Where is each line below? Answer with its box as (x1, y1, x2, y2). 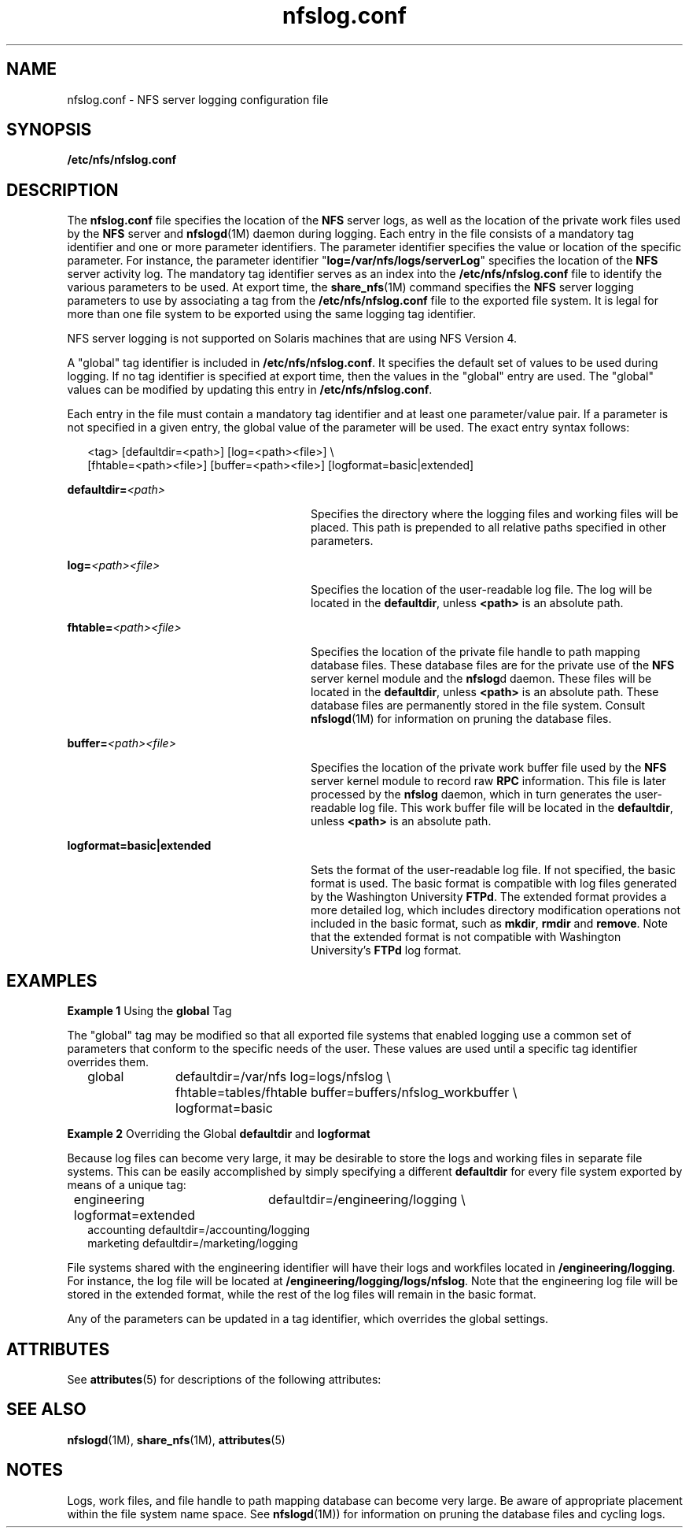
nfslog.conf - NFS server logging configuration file (67, 92, 329, 106)
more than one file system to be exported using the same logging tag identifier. (67, 307, 477, 321)
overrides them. (67, 1055, 149, 1069)
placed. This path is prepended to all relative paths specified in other (311, 521, 666, 535)
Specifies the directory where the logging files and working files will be (311, 507, 679, 521)
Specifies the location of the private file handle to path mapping (311, 645, 640, 659)
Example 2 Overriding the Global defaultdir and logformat (67, 1127, 370, 1141)
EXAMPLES (6, 970, 98, 991)
